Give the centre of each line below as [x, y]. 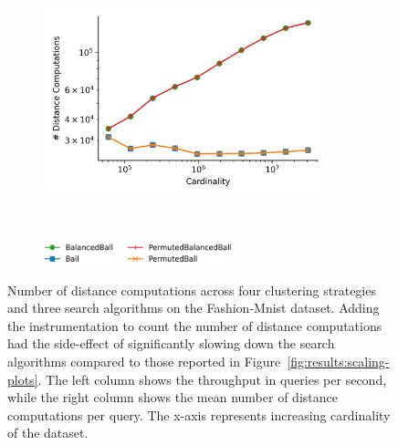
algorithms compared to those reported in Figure [144, 361]
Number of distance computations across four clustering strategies [192, 290]
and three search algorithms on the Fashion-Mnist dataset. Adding [194, 308]
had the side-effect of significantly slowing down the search [171, 343]
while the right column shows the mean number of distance [173, 397]
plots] [23, 379]
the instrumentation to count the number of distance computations [195, 325]
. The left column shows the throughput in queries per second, [212, 379]
